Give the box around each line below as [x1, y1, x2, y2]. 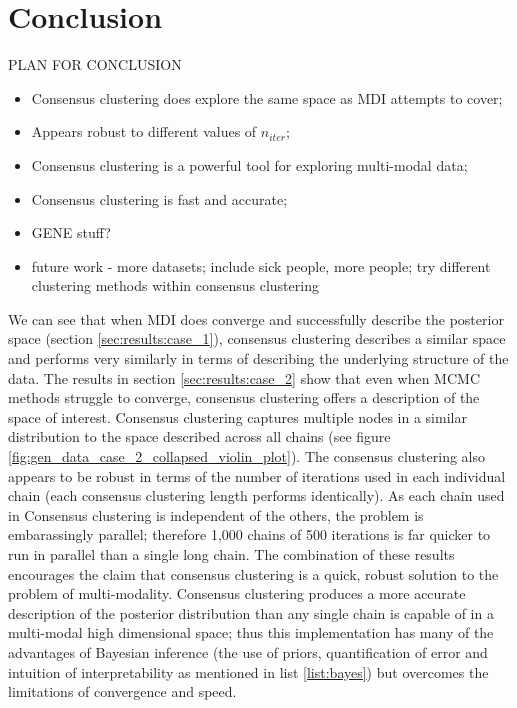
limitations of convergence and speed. [8, 681, 237, 702]
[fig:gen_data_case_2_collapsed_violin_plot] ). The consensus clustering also [8, 446, 485, 467]
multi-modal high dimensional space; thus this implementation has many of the [8, 622, 494, 643]
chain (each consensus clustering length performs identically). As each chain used [8, 485, 505, 506]
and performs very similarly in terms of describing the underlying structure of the [8, 348, 509, 369]
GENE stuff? [31, 222, 111, 243]
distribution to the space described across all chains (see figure [8, 426, 391, 447]
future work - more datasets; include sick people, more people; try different [31, 255, 491, 276]
